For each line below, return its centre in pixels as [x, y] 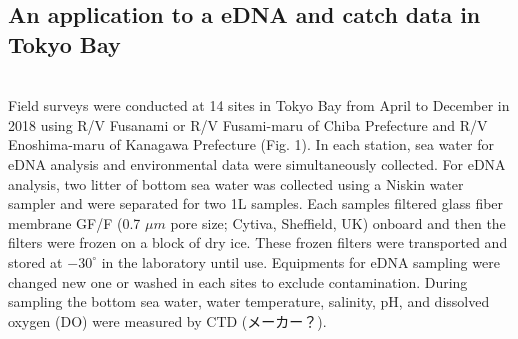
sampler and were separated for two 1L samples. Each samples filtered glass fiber [256, 203]
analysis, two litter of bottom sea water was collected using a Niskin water [236, 183]
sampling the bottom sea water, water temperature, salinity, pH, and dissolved [249, 301]
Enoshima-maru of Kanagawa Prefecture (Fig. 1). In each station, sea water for [251, 144]
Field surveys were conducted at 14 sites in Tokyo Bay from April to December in [259, 105]
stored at [35, 261]
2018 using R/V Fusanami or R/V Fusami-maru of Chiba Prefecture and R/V [248, 124]
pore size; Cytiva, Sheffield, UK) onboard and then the [338, 222]
